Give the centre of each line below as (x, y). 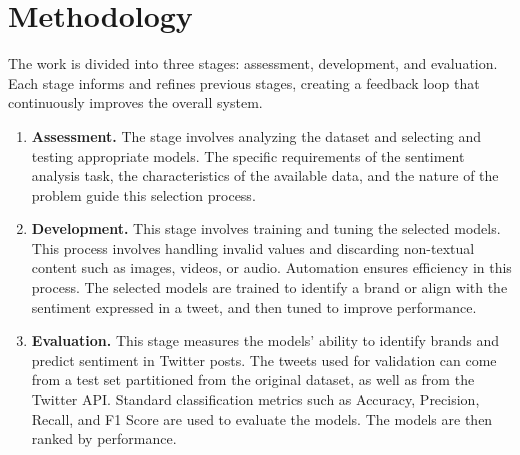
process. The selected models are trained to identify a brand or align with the (269, 287)
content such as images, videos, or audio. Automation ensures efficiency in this (271, 267)
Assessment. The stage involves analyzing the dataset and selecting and (256, 135)
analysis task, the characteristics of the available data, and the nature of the (265, 175)
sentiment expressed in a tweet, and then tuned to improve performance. (254, 306)
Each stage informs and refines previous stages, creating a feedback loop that (244, 82)
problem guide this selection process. (143, 194)
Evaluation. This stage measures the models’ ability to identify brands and (265, 340)
